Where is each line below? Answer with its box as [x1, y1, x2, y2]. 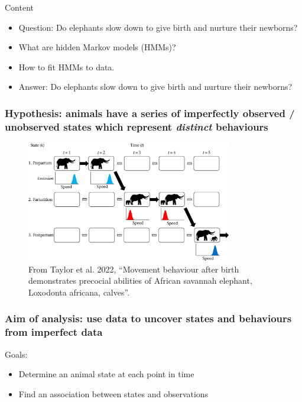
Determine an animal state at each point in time [18, 368, 194, 380]
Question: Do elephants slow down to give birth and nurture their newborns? [18, 21, 298, 33]
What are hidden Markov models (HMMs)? [18, 41, 176, 53]
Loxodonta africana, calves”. [28, 286, 130, 298]
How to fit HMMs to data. [18, 60, 115, 73]
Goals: [5, 348, 28, 360]
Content [5, 1, 34, 13]
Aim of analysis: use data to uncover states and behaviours [5, 311, 292, 326]
